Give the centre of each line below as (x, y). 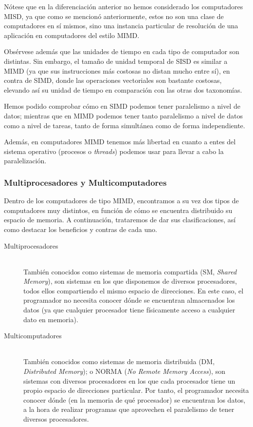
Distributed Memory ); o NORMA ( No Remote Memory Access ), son (124, 371)
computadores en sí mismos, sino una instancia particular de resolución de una (121, 26)
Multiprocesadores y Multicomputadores (85, 182)
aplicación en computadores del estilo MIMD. (72, 35)
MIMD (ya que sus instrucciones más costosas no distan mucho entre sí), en (117, 70)
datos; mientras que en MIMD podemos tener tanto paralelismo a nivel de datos (124, 115)
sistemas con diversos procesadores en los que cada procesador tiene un (129, 380)
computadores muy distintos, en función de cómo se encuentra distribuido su (118, 210)
